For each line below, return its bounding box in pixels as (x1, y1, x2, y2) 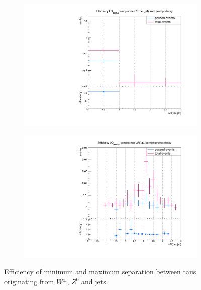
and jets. (81, 276, 108, 286)
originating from (4, 276, 54, 286)
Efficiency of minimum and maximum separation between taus (4, 266, 196, 277)
